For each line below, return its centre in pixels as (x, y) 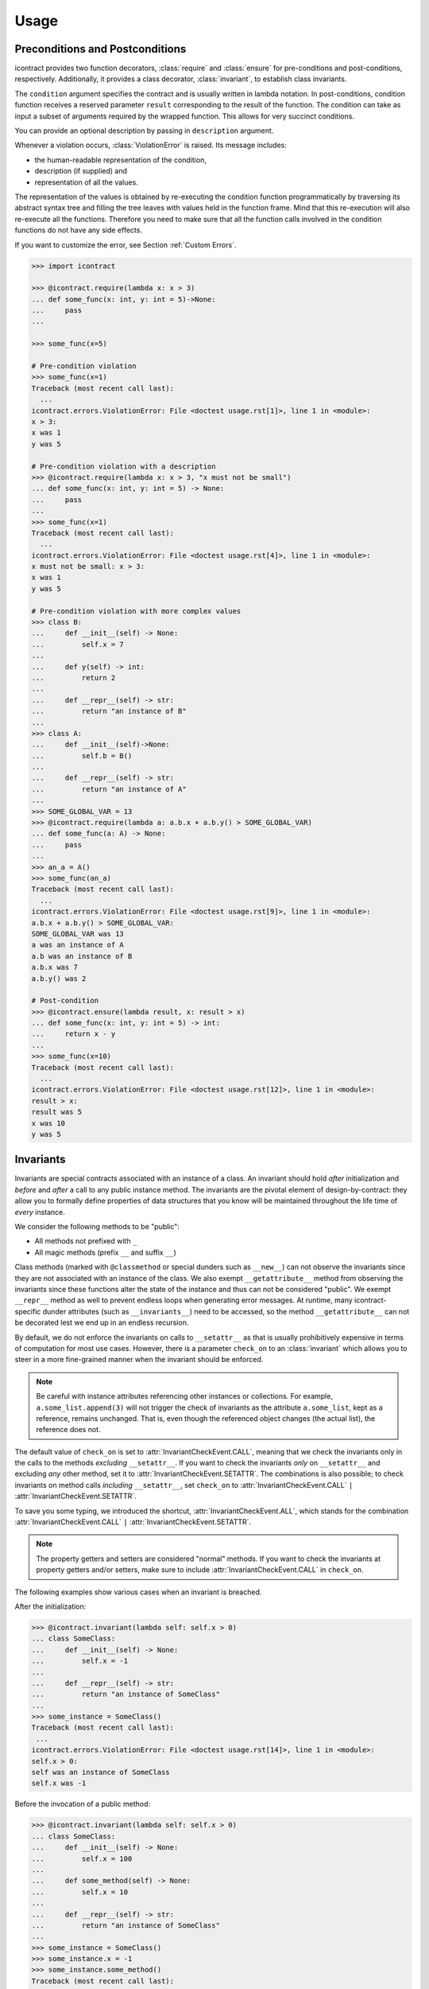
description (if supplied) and (81, 171)
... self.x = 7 (78, 644)
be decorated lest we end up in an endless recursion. (102, 1323)
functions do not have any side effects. (79, 230)
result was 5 (57, 1112)
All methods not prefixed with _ (86, 1241)
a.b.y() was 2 (59, 978)
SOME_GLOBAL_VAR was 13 (78, 934)
